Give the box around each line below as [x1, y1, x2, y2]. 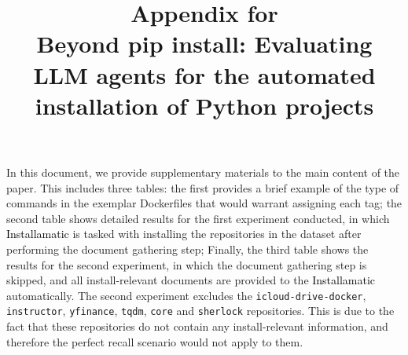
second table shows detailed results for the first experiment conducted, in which [6, 210, 390, 226]
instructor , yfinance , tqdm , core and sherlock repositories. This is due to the [6, 302, 395, 319]
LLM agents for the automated [33, 58, 376, 90]
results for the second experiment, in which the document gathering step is [6, 256, 367, 273]
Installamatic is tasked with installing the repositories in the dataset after [6, 225, 362, 242]
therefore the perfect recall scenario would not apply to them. [6, 333, 303, 350]
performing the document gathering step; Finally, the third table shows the [6, 240, 369, 257]
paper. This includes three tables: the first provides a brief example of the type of [6, 179, 399, 196]
